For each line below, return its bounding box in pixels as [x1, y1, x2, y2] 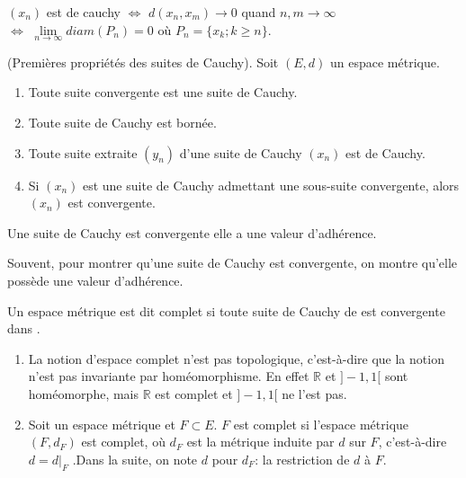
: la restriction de [255, 449, 350, 468]
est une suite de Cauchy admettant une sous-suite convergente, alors [82, 175, 460, 194]
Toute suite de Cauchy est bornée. [28, 113, 217, 131]
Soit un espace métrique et [28, 414, 175, 433]
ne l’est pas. [282, 384, 347, 403]
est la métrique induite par [186, 432, 335, 451]
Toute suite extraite [28, 143, 138, 162]
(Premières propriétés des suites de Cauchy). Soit [7, 52, 279, 71]
